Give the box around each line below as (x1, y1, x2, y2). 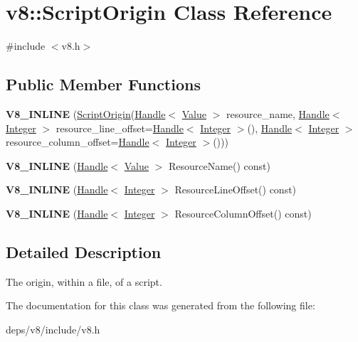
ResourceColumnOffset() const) (174, 205, 312, 220)
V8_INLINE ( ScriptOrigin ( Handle (6, 106, 166, 121)
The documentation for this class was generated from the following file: (6, 298, 315, 313)
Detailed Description (6, 240, 162, 262)
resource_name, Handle (226, 106, 330, 121)
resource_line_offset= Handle (56, 120, 184, 135)
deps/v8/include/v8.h (6, 321, 100, 336)
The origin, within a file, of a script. (6, 274, 162, 289)
